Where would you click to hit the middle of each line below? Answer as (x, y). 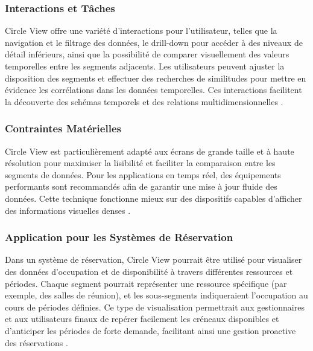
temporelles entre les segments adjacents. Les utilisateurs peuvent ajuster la (145, 66)
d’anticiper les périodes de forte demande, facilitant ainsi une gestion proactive (150, 330)
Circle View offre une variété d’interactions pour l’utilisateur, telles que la (141, 31)
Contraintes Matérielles (63, 128)
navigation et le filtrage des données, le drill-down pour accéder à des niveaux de (154, 42)
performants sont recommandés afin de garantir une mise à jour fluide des (141, 186)
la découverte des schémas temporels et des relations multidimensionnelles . (144, 101)
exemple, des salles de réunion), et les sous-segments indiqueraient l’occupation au (156, 295)
